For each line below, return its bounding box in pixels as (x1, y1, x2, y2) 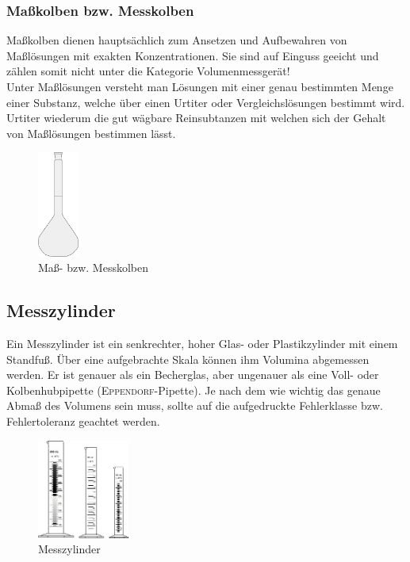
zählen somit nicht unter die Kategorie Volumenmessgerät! (6, 63, 290, 79)
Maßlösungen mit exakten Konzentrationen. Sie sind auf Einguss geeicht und (6, 47, 379, 63)
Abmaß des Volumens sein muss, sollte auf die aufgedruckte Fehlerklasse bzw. (6, 397, 383, 414)
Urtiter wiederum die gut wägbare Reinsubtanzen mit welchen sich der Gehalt (6, 109, 386, 126)
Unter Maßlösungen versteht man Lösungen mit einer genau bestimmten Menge (6, 78, 393, 94)
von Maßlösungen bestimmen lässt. (6, 124, 176, 141)
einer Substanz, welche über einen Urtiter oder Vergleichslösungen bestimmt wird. (6, 94, 405, 110)
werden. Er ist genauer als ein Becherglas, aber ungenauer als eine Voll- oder (6, 366, 379, 383)
